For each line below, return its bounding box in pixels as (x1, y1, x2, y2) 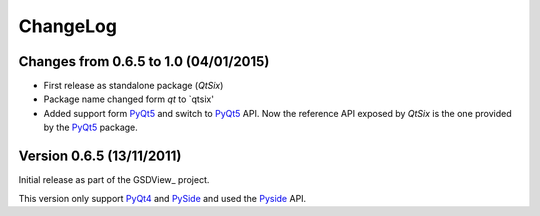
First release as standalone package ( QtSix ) (43, 80, 224, 92)
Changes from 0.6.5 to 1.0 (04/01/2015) (18, 53, 270, 70)
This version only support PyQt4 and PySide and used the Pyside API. (18, 192, 307, 204)
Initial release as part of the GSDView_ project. (18, 174, 210, 186)
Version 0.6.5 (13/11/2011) (18, 148, 182, 165)
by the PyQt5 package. (43, 121, 139, 134)
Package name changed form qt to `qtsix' (43, 93, 215, 105)
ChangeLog (18, 15, 117, 37)
